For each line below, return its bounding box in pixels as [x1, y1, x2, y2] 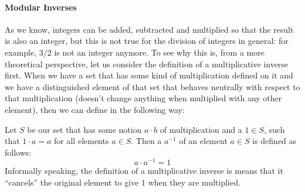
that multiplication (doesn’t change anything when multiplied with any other [5, 92, 282, 104]
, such [264, 123, 285, 135]
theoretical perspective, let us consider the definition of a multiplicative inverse [5, 57, 289, 70]
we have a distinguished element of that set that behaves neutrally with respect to [5, 80, 300, 92]
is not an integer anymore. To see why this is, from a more [54, 46, 265, 58]
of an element [179, 135, 228, 147]
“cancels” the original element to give [5, 176, 139, 188]
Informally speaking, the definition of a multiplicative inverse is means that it [5, 164, 283, 177]
